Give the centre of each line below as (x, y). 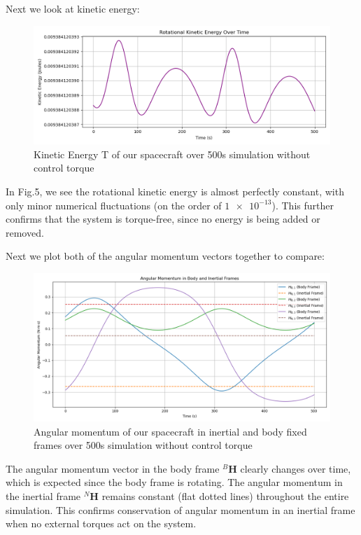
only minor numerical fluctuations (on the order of (114, 205)
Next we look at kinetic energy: (73, 8)
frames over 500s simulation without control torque (143, 445)
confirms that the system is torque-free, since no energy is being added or (163, 219)
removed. (25, 232)
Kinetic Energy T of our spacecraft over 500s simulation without (172, 154)
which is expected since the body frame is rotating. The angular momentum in (174, 482)
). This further (303, 205)
